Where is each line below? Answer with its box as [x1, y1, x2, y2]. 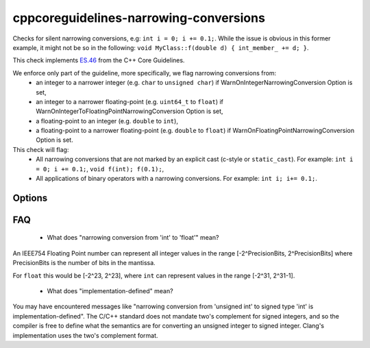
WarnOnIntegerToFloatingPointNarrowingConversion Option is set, [36, 107, 223, 116]
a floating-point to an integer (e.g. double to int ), [36, 116, 178, 125]
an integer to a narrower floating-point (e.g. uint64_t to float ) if [36, 97, 224, 105]
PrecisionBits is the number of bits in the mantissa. [12, 259, 156, 267]
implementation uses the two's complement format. [12, 331, 158, 339]
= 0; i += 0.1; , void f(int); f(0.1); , [36, 164, 164, 173]
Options [12, 192, 48, 203]
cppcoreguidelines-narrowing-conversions [12, 10, 265, 25]
